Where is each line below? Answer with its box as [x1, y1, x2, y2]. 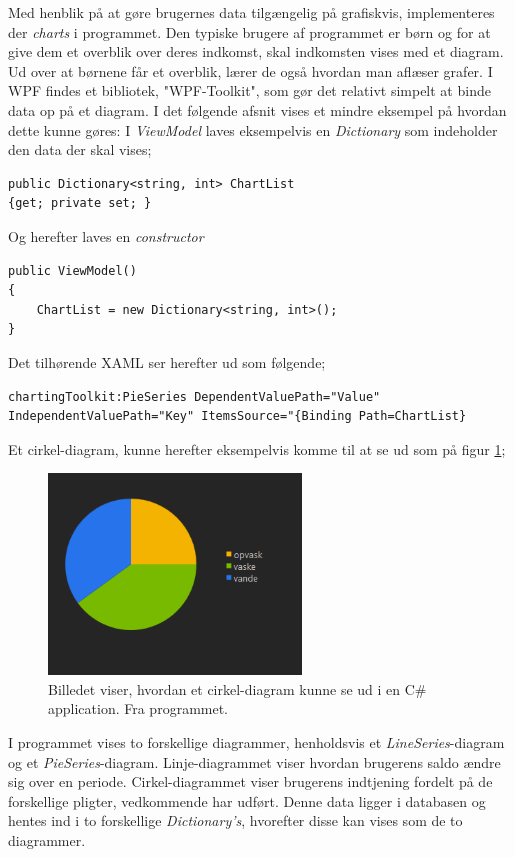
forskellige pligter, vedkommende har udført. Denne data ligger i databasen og [8, 790, 486, 811]
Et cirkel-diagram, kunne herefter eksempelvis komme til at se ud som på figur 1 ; [8, 438, 506, 459]
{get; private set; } [8, 196, 152, 211]
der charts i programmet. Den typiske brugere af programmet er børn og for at [8, 21, 491, 42]
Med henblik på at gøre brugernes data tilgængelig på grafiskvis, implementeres [8, 2, 495, 22]
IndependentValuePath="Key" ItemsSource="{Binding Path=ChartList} [8, 409, 467, 424]
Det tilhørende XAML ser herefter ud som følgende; [8, 351, 326, 372]
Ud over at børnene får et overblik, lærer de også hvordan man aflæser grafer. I [8, 60, 493, 81]
